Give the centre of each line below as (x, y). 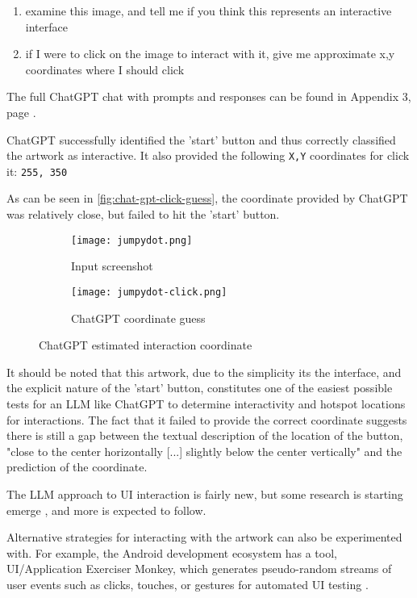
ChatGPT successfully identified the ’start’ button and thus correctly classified (201, 139)
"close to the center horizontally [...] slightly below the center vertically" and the (204, 451)
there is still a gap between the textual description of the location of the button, (205, 435)
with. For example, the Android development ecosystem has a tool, (172, 552)
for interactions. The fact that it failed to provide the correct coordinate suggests (207, 419)
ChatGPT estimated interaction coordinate (146, 345)
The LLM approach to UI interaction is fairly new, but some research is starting (205, 493)
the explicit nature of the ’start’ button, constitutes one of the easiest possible (200, 388)
